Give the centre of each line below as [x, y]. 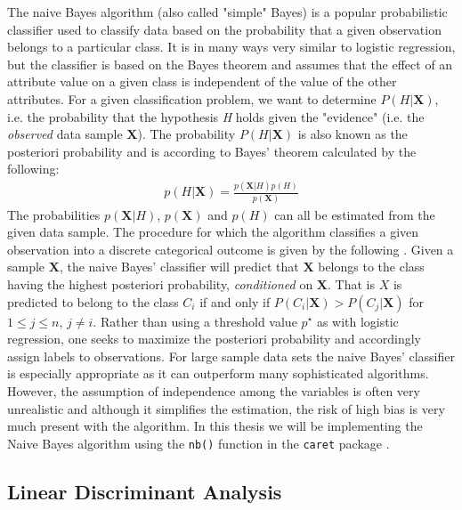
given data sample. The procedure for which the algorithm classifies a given [213, 232]
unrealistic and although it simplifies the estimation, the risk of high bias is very [226, 408]
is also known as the [353, 134]
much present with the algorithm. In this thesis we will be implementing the [215, 426]
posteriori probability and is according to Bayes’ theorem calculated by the [212, 151]
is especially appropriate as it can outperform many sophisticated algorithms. [218, 373]
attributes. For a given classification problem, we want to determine [192, 98]
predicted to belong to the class [93, 301]
